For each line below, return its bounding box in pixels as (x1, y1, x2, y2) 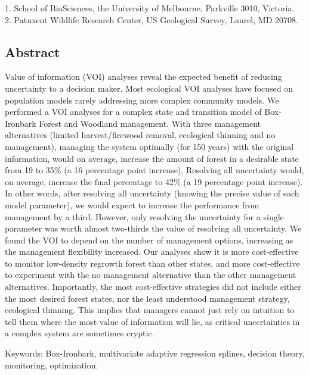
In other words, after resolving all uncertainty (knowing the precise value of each (5, 187, 299, 199)
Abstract (5, 42, 60, 61)
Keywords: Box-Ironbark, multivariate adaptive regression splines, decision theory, (5, 347, 305, 360)
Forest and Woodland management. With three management (39, 117, 261, 129)
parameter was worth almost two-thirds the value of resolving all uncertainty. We (5, 222, 302, 235)
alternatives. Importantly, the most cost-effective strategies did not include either (5, 280, 301, 293)
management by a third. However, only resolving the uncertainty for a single (5, 210, 284, 223)
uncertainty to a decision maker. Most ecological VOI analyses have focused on (5, 82, 293, 94)
